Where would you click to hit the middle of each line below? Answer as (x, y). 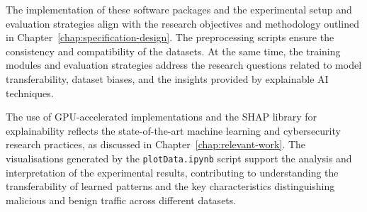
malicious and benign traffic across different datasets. (121, 200)
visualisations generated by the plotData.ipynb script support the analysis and (179, 158)
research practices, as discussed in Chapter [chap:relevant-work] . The (156, 144)
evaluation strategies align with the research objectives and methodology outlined (182, 23)
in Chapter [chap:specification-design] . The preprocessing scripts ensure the (170, 37)
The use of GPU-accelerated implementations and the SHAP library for (162, 117)
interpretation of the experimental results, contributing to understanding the (172, 172)
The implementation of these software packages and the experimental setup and (179, 9)
